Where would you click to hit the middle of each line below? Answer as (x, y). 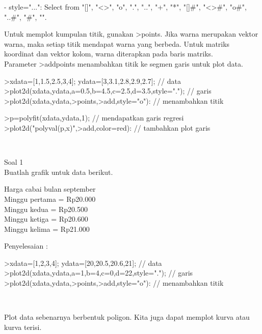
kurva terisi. (23, 327)
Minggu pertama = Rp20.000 (50, 199)
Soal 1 (14, 162)
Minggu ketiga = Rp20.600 (46, 219)
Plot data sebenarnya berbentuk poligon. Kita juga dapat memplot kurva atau (127, 317)
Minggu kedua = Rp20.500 (46, 209)
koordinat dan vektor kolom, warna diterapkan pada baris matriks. (109, 54)
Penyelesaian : (26, 246)
